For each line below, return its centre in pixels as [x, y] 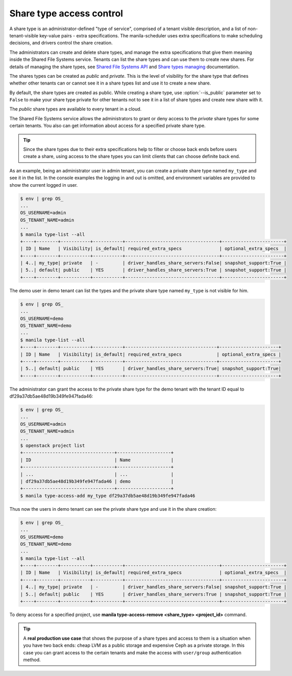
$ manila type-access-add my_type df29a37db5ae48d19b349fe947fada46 [108, 496]
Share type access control [66, 13]
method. [32, 660]
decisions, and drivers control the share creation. [61, 43]
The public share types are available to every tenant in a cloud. [76, 109]
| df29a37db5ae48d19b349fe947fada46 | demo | [97, 481]
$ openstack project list [53, 446]
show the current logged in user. [44, 185]
